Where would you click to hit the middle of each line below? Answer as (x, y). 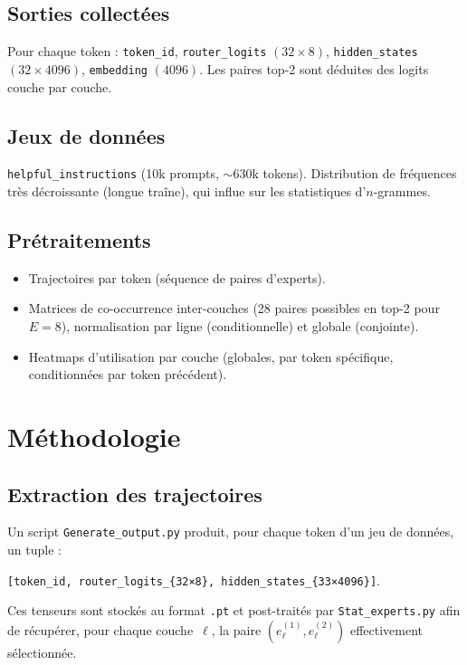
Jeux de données (86, 135)
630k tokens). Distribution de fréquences (345, 173)
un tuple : (34, 549)
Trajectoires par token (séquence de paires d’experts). (177, 277)
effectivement (386, 629)
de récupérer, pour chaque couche (100, 629)
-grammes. (402, 190)
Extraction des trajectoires (135, 494)
